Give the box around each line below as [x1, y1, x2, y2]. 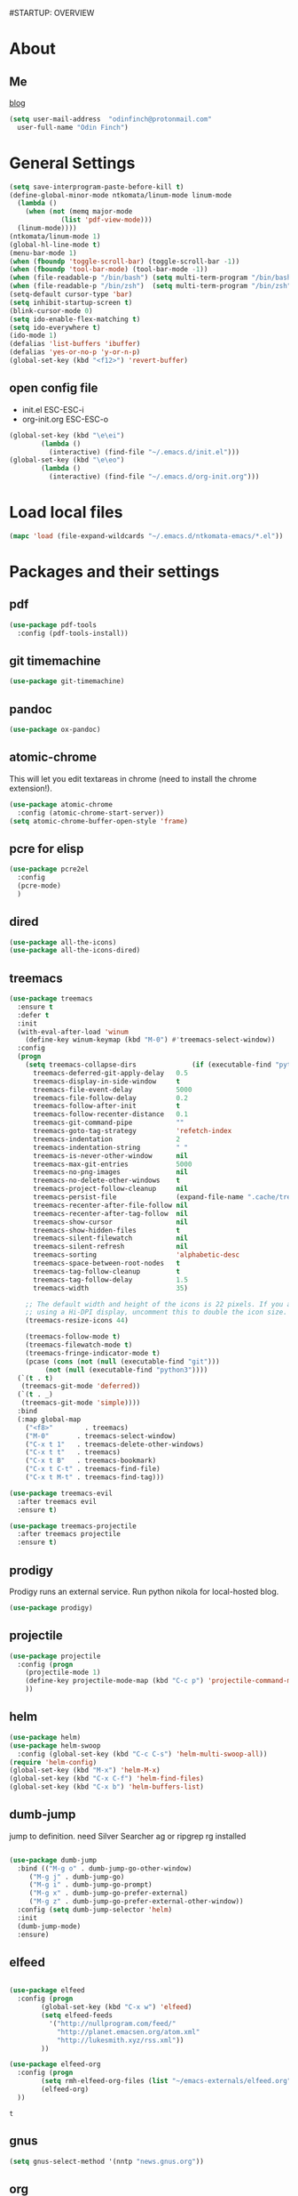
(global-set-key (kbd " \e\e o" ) [9, 455, 125, 465]
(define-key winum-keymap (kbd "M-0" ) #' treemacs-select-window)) [25, 1035, 276, 1044]
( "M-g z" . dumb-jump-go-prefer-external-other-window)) [28, 1897, 244, 1906]
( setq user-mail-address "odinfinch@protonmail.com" [9, 115, 213, 124]
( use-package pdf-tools [9, 620, 98, 630]
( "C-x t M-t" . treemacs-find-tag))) [25, 1473, 165, 1482]
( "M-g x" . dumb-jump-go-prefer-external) [28, 1889, 189, 1898]
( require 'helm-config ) [9, 1758, 98, 1766]
